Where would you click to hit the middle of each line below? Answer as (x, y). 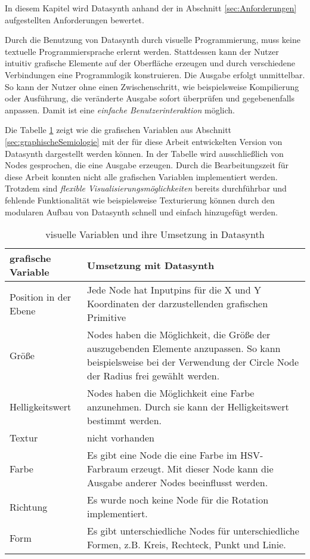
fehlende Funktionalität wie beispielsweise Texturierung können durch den (140, 200)
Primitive (106, 317)
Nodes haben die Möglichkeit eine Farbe (170, 393)
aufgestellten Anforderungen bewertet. (75, 19)
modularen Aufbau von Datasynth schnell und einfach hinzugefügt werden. (141, 211)
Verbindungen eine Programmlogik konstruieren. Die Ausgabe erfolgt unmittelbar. (155, 74)
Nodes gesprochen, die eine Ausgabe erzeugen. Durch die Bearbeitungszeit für (147, 165)
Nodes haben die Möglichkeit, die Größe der (179, 335)
